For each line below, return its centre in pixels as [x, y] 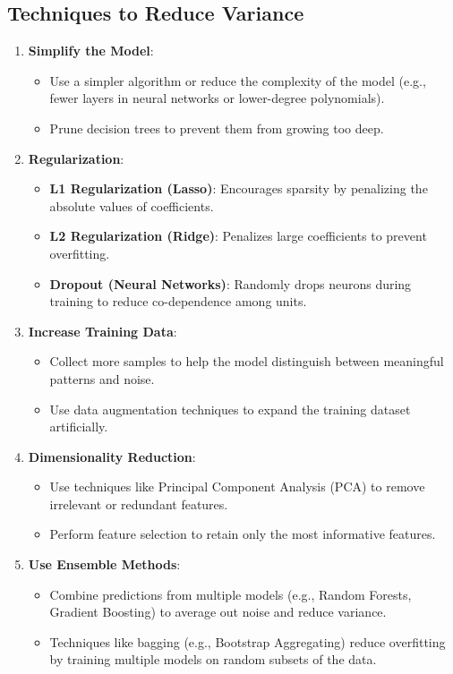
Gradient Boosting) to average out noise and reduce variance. [218, 612]
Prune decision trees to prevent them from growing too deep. [217, 128]
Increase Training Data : [103, 331]
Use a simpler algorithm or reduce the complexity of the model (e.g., [238, 80]
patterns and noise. [102, 378]
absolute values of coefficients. [132, 205]
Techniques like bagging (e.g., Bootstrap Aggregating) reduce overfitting [248, 641]
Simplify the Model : [91, 51]
